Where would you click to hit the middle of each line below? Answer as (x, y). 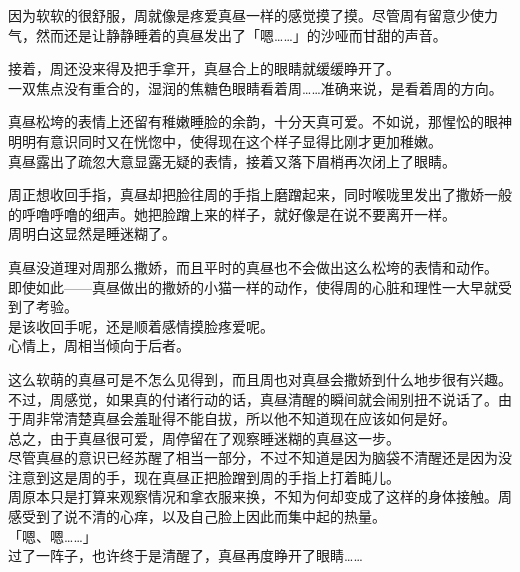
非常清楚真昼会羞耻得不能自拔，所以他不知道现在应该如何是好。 (245, 418)
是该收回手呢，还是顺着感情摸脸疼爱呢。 (141, 325)
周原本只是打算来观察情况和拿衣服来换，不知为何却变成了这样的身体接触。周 (260, 496)
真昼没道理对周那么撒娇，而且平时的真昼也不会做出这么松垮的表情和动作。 (253, 266)
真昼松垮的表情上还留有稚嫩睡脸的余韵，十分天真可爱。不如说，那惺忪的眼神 (260, 121)
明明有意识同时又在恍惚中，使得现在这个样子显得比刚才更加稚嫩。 (225, 140)
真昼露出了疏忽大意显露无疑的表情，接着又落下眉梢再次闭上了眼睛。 (232, 160)
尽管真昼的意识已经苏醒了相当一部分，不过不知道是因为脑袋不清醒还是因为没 (260, 457)
